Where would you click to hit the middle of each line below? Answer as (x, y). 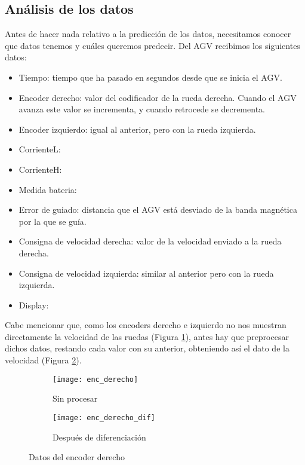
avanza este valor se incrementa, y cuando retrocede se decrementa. (142, 109)
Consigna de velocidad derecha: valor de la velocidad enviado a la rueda (150, 241)
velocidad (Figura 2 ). (43, 360)
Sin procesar (75, 398)
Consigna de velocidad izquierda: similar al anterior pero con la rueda (146, 273)
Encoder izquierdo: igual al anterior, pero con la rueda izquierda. (137, 129)
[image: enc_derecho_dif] (104, 417)
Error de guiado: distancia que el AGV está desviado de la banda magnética (158, 209)
